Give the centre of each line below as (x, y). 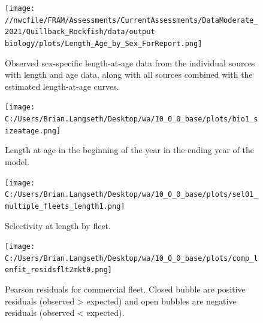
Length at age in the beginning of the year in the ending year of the (130, 150)
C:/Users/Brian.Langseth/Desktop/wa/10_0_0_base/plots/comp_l (131, 258)
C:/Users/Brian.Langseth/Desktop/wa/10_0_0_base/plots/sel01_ (131, 195)
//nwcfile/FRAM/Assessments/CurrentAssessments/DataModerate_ (131, 20)
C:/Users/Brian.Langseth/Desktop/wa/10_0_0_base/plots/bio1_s (131, 119)
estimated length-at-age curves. (62, 86)
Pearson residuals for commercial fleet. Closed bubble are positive (125, 289)
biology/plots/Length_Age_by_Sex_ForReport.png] (104, 43)
